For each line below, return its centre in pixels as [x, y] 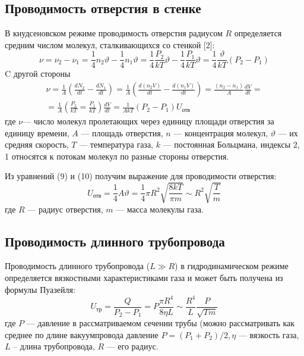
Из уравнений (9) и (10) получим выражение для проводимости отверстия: [141, 176]
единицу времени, [37, 132]
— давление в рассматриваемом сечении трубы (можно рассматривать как [161, 323]
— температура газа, [116, 144]
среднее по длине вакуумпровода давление [82, 334]
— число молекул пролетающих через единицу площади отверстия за [148, 121]
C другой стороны [38, 74]
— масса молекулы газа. [160, 209]
